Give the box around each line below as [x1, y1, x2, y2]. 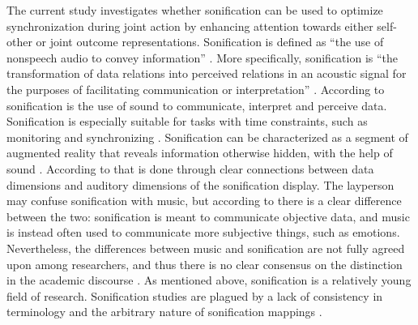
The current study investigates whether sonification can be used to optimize [6, 2, 383, 18]
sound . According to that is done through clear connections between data [6, 160, 374, 177]
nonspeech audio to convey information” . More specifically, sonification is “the [6, 49, 399, 66]
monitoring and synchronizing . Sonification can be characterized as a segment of [6, 128, 408, 145]
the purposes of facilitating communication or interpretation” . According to [6, 80, 385, 97]
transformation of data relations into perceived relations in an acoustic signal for [6, 65, 407, 82]
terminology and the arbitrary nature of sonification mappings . [6, 303, 322, 320]
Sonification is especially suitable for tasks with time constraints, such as [6, 113, 368, 130]
